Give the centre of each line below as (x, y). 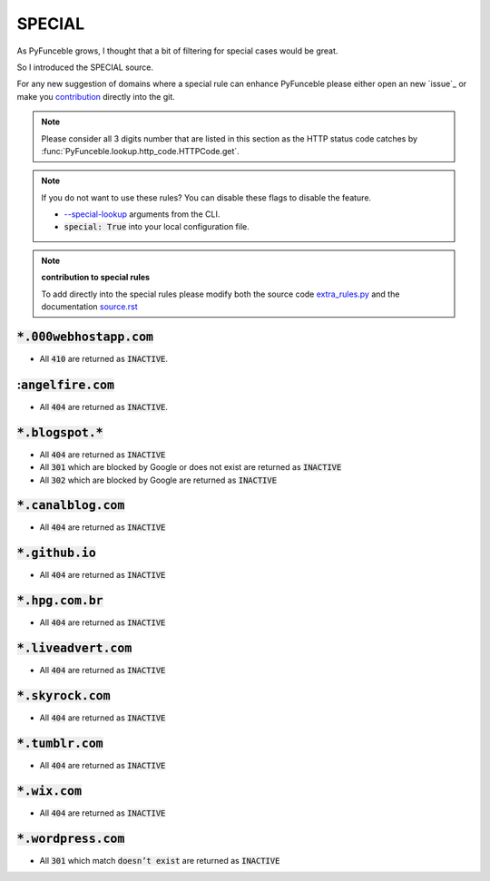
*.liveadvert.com (74, 648)
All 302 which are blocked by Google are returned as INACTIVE (158, 480)
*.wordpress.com (71, 838)
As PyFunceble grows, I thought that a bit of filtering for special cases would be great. (177, 51)
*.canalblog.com (71, 505)
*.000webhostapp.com (85, 337)
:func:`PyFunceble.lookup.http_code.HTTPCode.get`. (140, 151)
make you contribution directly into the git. (96, 96)
